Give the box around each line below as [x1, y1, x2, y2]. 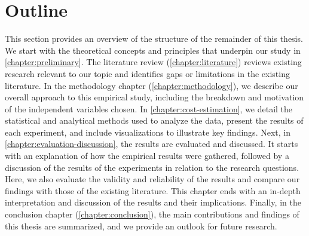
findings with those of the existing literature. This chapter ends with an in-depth [5, 184, 301, 197]
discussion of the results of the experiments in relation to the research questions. [5, 161, 299, 173]
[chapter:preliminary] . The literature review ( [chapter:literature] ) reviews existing [5, 56, 302, 68]
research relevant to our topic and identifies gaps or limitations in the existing [5, 67, 290, 79]
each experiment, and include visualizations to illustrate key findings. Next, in [5, 125, 290, 138]
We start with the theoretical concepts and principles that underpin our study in [5, 44, 301, 56]
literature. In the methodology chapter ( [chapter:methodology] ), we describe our [5, 79, 298, 91]
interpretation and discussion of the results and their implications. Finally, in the [5, 196, 301, 209]
